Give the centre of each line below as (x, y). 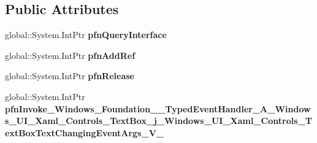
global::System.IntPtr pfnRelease (70, 76)
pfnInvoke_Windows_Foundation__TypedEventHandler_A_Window (158, 108)
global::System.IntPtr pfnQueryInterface (86, 35)
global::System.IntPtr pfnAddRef (70, 55)
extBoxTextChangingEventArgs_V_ (85, 132)
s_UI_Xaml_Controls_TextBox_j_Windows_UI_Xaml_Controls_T (158, 121)
